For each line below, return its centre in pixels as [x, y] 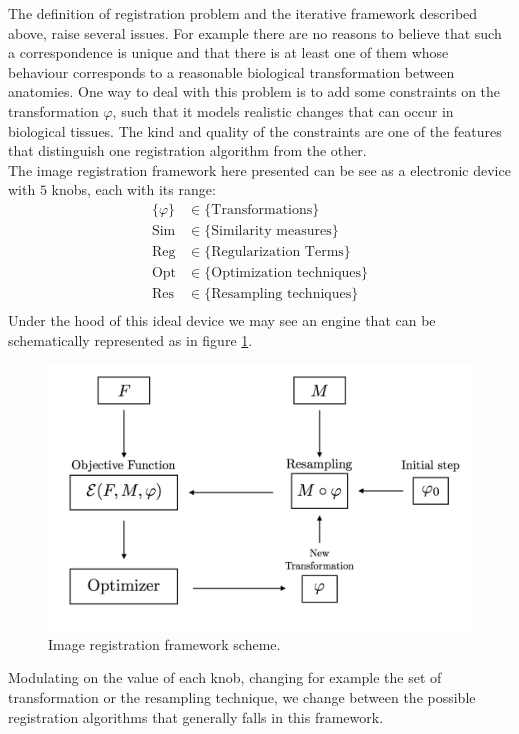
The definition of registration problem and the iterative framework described [243, 13]
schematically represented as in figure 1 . [130, 339]
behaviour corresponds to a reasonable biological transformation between [231, 71]
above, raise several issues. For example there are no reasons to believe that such [255, 32]
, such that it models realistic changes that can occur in [283, 110]
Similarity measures [271, 230]
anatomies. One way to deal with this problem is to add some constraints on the [254, 91]
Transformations [262, 209]
